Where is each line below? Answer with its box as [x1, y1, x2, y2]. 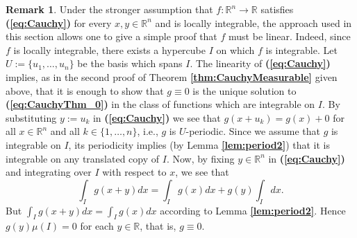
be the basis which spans [77, 56, 183, 71]
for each [80, 219, 114, 233]
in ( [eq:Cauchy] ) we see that [92, 110, 221, 125]
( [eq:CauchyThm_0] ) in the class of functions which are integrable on [6, 97, 315, 111]
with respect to [102, 165, 167, 179]
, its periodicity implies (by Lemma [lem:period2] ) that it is [68, 137, 330, 152]
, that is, [140, 219, 176, 233]
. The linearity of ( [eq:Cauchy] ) [190, 56, 331, 71]
